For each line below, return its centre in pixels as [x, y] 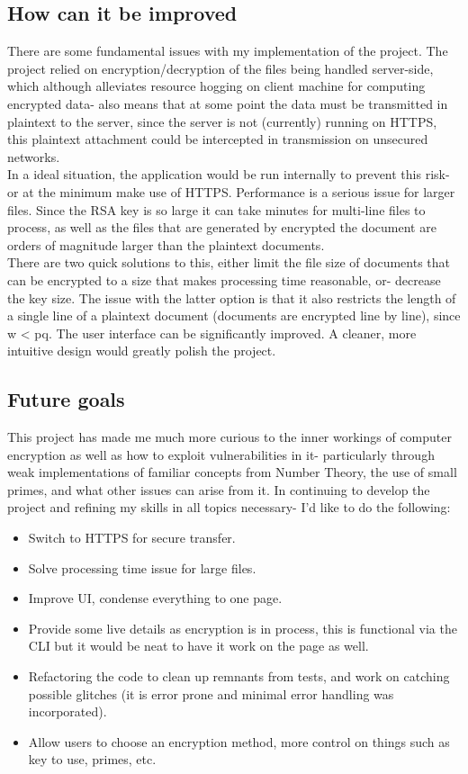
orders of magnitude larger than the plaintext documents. [166, 244]
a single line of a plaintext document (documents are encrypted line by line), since [234, 315]
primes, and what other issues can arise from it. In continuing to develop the [219, 489]
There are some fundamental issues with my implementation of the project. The [228, 51]
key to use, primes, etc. [92, 759]
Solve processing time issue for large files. [142, 567]
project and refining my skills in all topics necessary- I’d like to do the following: [229, 507]
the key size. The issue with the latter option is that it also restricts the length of [232, 297]
